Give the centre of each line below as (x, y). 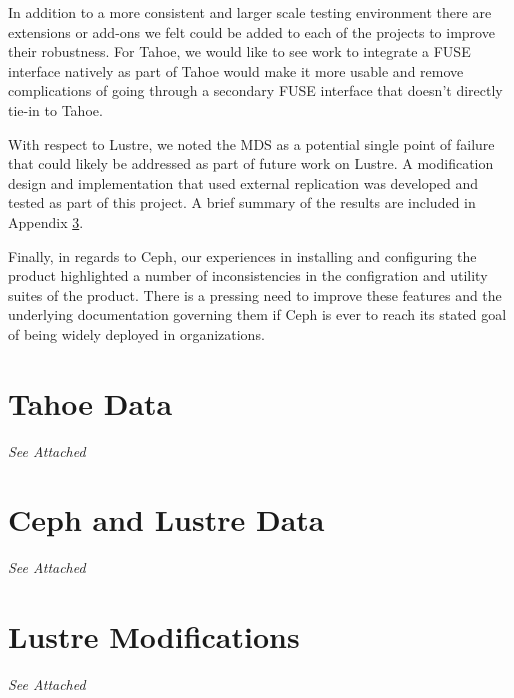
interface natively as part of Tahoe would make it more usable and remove (236, 70)
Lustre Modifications (154, 636)
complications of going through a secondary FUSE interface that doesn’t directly (255, 90)
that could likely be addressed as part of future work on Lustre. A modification (251, 163)
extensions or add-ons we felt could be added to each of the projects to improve (251, 31)
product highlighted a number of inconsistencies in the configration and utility (248, 275)
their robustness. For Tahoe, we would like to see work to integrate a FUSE (239, 51)
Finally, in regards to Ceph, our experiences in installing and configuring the (242, 255)
